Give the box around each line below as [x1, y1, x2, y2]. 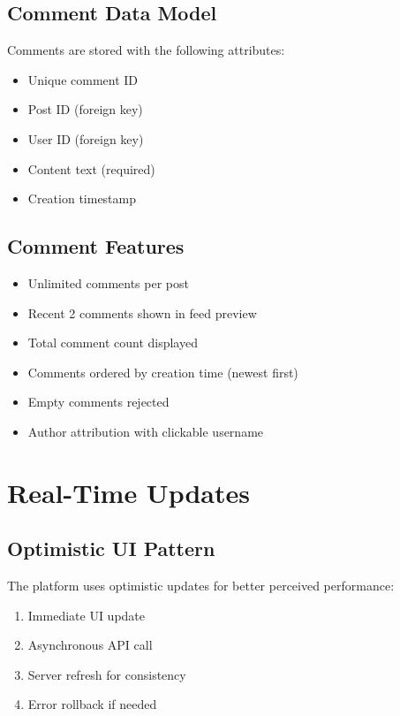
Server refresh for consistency [27, 665, 186, 683]
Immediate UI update [27, 606, 146, 624]
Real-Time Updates [7, 474, 250, 510]
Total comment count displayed [27, 333, 198, 352]
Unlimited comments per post [27, 273, 189, 292]
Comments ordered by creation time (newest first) [27, 362, 298, 381]
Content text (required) [27, 159, 155, 178]
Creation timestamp [27, 189, 137, 208]
